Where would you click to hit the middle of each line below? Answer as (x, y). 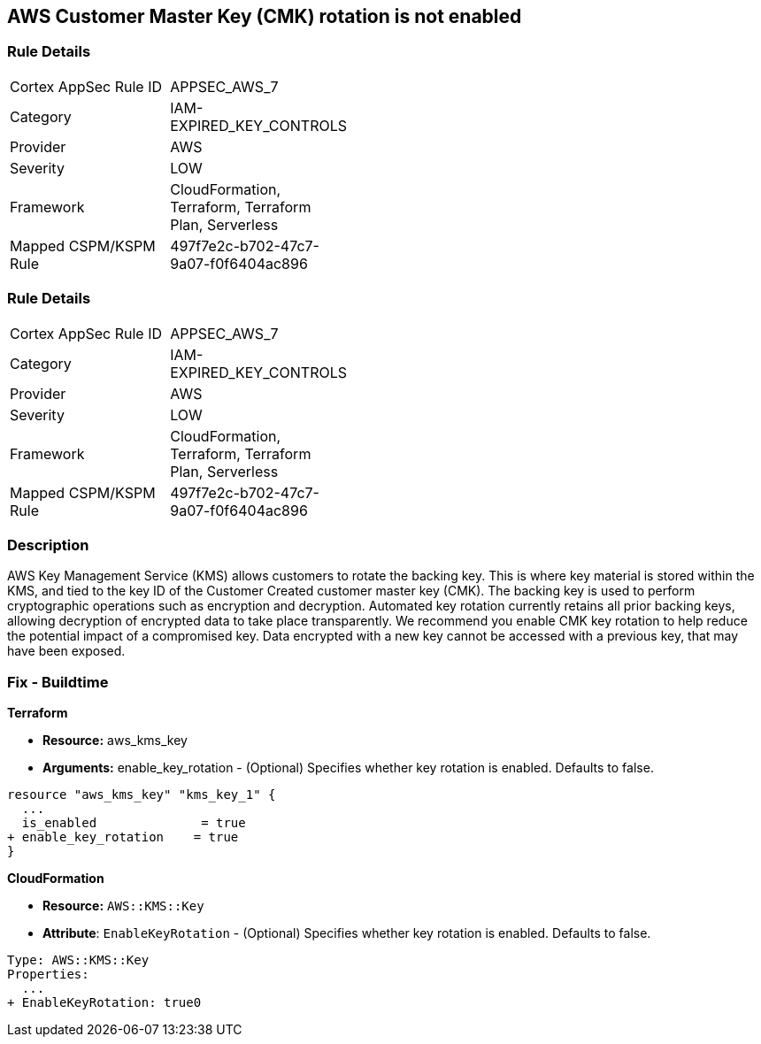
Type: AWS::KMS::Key (78, 960)
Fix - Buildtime (58, 682)
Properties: (48, 975)
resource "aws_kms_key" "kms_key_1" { (142, 795)
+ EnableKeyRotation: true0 (104, 1003)
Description (48, 545)
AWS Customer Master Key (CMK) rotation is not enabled (265, 16)
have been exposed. (66, 651)
